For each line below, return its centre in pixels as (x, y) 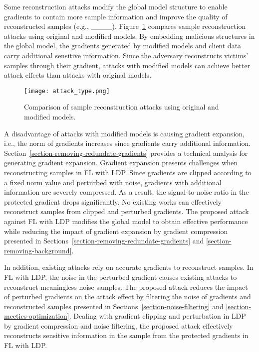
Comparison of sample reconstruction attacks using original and (122, 107)
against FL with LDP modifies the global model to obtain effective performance (126, 221)
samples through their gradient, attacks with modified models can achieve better (127, 65)
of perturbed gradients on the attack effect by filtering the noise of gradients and (128, 296)
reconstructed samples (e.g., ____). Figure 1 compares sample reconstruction (125, 26)
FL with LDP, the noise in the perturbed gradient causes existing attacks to (121, 277)
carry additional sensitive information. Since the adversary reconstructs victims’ (126, 55)
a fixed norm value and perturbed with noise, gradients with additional (113, 182)
